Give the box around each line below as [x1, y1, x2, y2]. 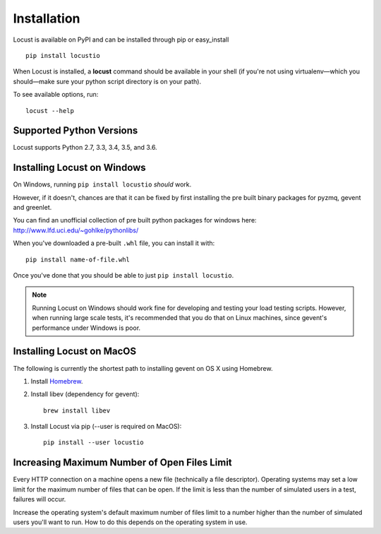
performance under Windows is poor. [32, 324, 141, 332]
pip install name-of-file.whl [25, 255, 131, 263]
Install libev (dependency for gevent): [30, 390, 140, 398]
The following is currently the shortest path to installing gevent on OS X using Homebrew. [13, 364, 273, 372]
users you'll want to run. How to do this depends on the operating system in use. [13, 518, 248, 526]
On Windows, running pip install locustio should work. [13, 180, 192, 189]
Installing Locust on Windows [13, 162, 146, 174]
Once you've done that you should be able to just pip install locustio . [13, 271, 234, 280]
